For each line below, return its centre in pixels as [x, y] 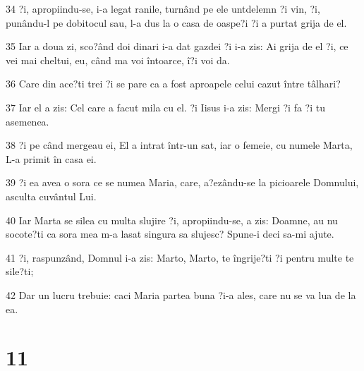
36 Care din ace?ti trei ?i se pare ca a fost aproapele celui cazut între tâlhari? [173, 84]
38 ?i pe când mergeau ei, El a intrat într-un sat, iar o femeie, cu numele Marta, [179, 145]
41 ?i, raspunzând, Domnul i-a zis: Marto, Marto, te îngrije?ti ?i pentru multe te [180, 257]
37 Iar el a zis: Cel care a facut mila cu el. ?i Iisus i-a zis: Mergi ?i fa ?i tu [165, 107]
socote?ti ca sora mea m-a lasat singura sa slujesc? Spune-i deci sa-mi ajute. [170, 234]
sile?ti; [20, 271]
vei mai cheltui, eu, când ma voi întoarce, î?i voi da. [118, 60]
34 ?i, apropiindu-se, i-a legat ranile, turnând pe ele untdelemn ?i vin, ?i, [163, 8]
